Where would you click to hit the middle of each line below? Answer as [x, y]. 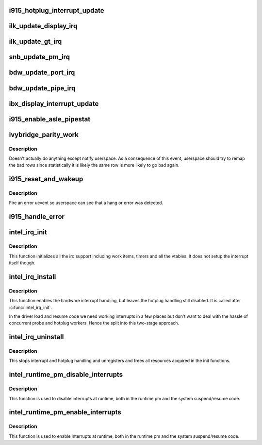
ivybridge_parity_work [44, 134]
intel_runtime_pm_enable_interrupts [65, 412]
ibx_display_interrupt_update [54, 104]
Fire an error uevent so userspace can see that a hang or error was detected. [86, 203]
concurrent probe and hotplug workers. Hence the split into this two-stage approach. [94, 323]
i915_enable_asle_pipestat [50, 119]
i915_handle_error [37, 217]
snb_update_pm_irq [40, 57]
